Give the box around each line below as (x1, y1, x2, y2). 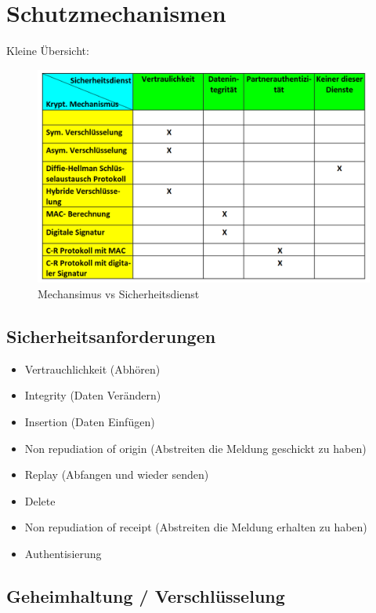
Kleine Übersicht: (6, 42, 89, 59)
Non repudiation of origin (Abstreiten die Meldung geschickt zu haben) (24, 440, 367, 456)
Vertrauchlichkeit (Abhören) (24, 360, 161, 377)
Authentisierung (24, 545, 102, 561)
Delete (24, 492, 56, 509)
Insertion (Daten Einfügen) (24, 413, 155, 429)
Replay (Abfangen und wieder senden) (24, 466, 209, 483)
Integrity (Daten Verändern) (24, 387, 161, 403)
